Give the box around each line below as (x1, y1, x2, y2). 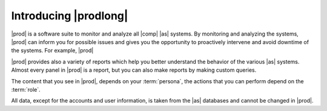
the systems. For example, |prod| (11, 47, 94, 54)
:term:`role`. (11, 86, 41, 93)
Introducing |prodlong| (11, 9, 128, 22)
